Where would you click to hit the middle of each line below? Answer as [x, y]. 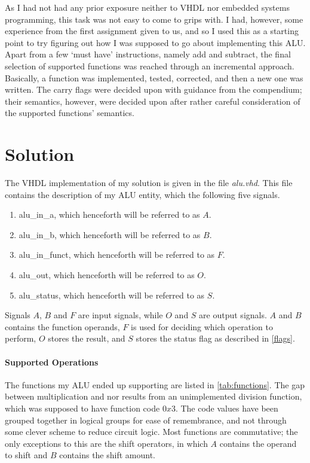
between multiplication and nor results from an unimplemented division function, [154, 396]
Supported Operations [52, 362]
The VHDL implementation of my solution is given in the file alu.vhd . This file [149, 183]
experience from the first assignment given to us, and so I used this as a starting [152, 31]
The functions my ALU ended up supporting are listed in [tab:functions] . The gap [155, 384]
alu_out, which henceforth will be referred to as [107, 275]
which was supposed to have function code [82, 408]
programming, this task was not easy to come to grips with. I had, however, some [154, 19]
